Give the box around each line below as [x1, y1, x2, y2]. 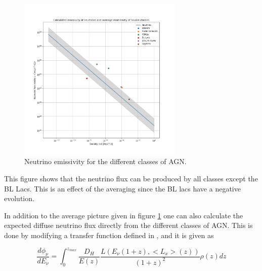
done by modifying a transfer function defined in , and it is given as [4, 229, 214, 240]
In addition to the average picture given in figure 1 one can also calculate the [4, 210, 243, 220]
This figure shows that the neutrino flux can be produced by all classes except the [4, 173, 258, 183]
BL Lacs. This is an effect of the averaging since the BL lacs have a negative [4, 183, 241, 193]
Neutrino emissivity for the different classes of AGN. [24, 156, 187, 167]
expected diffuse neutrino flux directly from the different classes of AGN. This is [4, 220, 253, 230]
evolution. [4, 193, 34, 204]
